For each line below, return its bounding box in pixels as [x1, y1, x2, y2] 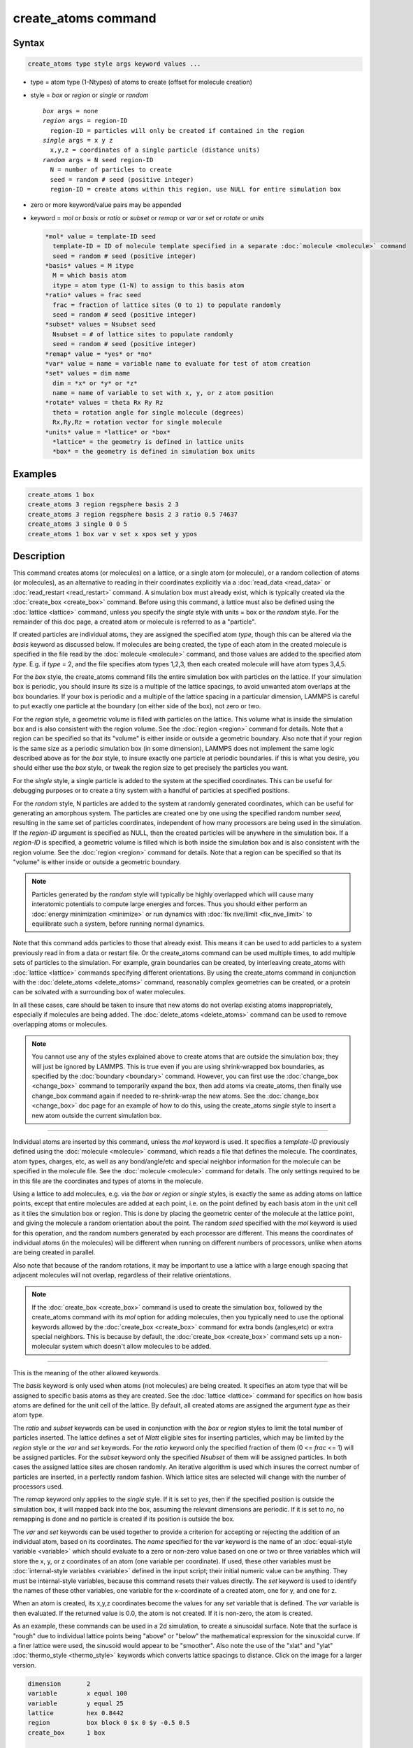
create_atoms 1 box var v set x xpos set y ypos [27, 530, 198, 538]
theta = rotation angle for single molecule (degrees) [52, 408, 245, 416]
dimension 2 [27, 1679, 91, 1688]
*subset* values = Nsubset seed [45, 320, 157, 329]
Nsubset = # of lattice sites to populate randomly [52, 330, 233, 338]
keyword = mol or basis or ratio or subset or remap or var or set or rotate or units [30, 213, 265, 222]
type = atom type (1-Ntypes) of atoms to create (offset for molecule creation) [30, 78, 253, 87]
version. [13, 1661, 36, 1669]
